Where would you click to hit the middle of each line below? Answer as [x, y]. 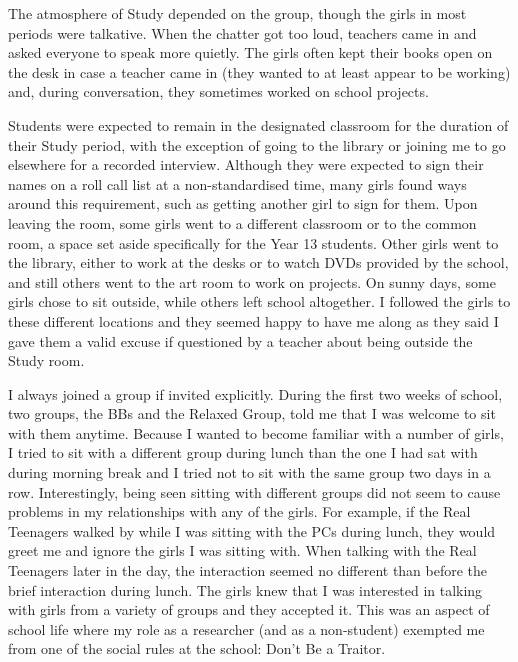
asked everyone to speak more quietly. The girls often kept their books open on [250, 52]
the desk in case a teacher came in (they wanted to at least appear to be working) [259, 71]
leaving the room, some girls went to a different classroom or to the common [242, 222]
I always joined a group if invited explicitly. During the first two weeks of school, [255, 393]
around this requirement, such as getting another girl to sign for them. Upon [243, 203]
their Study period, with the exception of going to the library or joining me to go [257, 144]
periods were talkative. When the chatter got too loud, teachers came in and [242, 32]
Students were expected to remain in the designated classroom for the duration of [258, 124]
